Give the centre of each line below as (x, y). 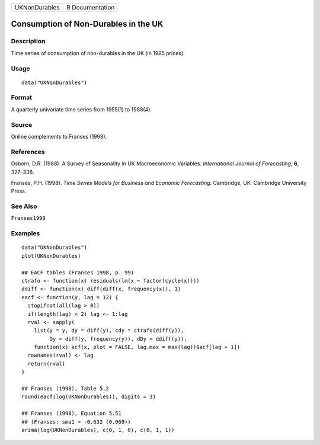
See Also (24, 206)
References (28, 152)
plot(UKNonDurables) (51, 256)
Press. (19, 191)
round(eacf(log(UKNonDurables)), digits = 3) (89, 397)
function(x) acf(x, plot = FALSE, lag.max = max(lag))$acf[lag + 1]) (137, 347)
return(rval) (47, 364)
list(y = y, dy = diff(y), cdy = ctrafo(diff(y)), (109, 331)
